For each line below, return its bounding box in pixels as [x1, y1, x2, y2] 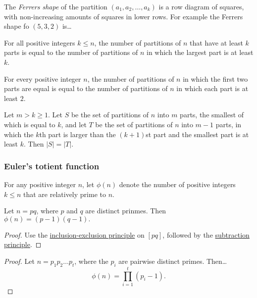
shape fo [4, 21, 29, 31]
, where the [74, 255, 108, 266]
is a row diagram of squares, [158, 1, 244, 11]
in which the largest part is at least [146, 47, 254, 57]
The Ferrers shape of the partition [4, 1, 107, 11]
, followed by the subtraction [162, 229, 250, 240]
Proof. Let [4, 255, 35, 266]
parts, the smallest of [180, 109, 244, 120]
